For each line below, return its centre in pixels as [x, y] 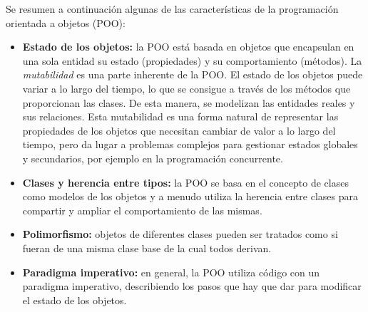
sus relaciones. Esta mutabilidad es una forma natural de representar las [180, 116]
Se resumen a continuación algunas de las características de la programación [172, 9]
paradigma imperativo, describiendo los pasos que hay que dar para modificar [192, 286]
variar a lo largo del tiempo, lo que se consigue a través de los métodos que [186, 88]
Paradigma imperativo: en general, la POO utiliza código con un [171, 272]
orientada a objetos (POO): [66, 22]
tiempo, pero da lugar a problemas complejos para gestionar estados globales [190, 144]
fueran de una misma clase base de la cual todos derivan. [147, 248]
